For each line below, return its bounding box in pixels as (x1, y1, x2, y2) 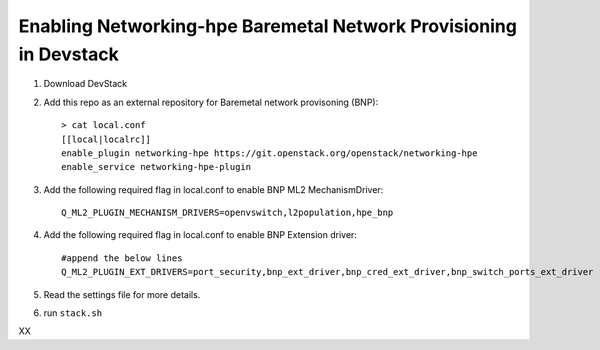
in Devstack (18, 43, 119, 65)
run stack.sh (43, 307, 103, 319)
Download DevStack (43, 78, 128, 90)
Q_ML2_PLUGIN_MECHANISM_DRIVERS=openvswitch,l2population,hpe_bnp (61, 207, 394, 219)
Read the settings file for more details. (43, 288, 201, 300)
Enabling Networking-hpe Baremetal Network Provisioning (18, 15, 517, 37)
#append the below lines (61, 252, 183, 264)
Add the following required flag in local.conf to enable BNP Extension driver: (43, 229, 357, 241)
